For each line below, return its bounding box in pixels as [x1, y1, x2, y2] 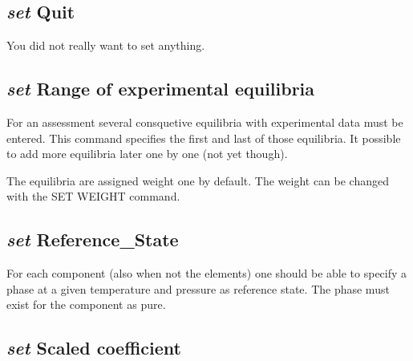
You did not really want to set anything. [6, 37, 205, 54]
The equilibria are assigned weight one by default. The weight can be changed [6, 172, 389, 189]
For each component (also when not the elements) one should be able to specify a [6, 265, 407, 282]
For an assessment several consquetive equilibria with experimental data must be [6, 114, 403, 130]
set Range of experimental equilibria [6, 76, 315, 101]
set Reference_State [6, 227, 179, 252]
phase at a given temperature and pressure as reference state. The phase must [6, 280, 390, 297]
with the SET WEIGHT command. [6, 188, 180, 205]
